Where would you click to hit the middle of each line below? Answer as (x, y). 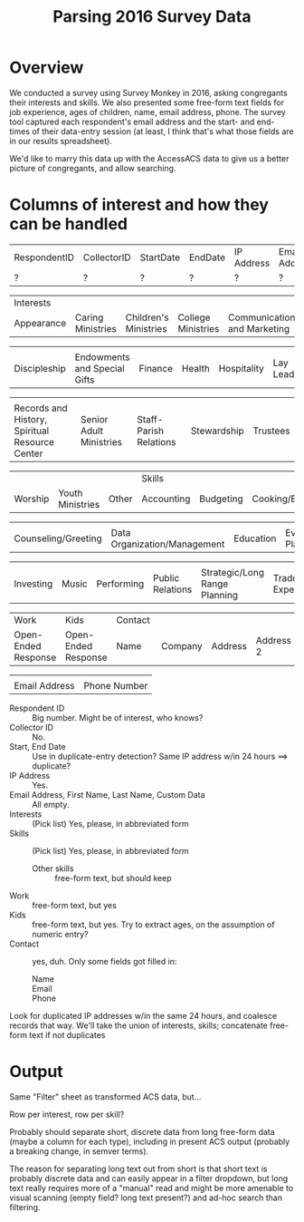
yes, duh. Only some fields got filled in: (104, 961)
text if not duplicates (67, 1034)
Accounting (166, 499)
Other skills (53, 868)
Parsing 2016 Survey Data (152, 17)
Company (182, 645)
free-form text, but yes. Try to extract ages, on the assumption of (153, 924)
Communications (264, 317)
